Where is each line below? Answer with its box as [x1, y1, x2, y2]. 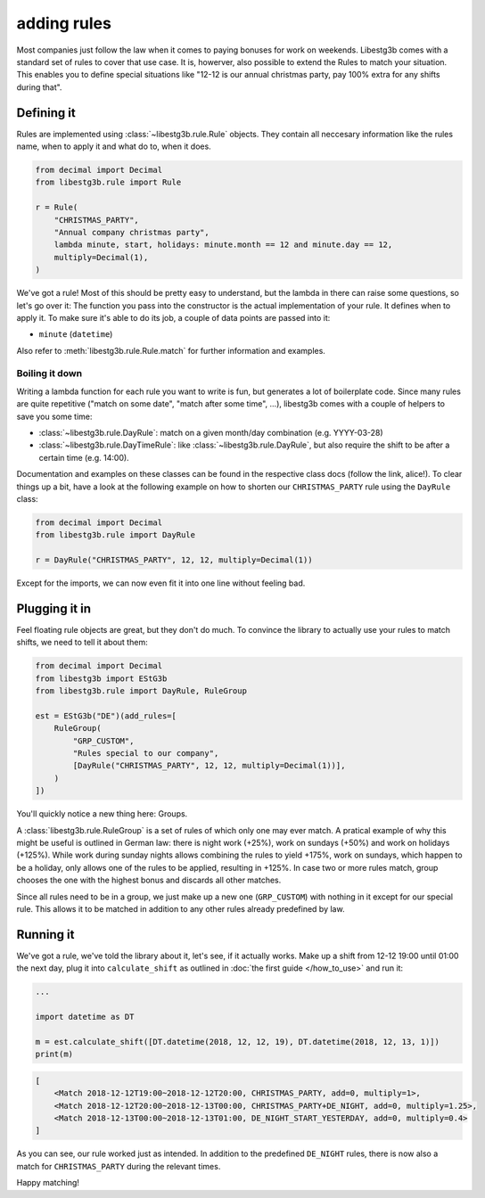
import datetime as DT [35, 1012, 135, 1022]
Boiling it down [16, 367, 83, 380]
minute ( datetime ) [38, 329, 113, 340]
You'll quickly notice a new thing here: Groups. [16, 808, 188, 819]
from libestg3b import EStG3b [35, 673, 168, 684]
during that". [16, 81, 62, 93]
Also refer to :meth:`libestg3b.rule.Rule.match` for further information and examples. [16, 345, 325, 356]
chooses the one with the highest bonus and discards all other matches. [16, 874, 282, 886]
